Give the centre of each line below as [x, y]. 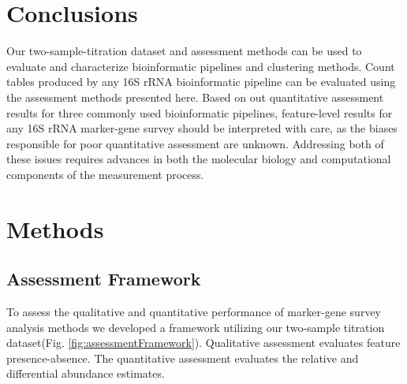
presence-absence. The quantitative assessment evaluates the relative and [183, 358]
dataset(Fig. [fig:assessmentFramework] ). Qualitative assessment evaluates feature [203, 343]
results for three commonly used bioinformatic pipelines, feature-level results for [200, 112]
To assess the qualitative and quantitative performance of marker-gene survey [194, 312]
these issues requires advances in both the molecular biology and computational [199, 159]
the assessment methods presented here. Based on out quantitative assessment [195, 97]
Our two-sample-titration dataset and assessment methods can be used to [184, 51]
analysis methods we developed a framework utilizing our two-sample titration [196, 327]
